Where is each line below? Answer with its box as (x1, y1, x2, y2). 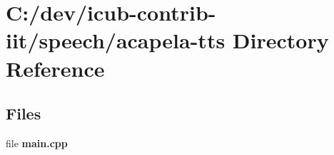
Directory (232, 26, 329, 55)
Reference (6, 53, 105, 82)
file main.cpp (6, 135, 68, 150)
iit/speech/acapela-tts (6, 26, 226, 55)
